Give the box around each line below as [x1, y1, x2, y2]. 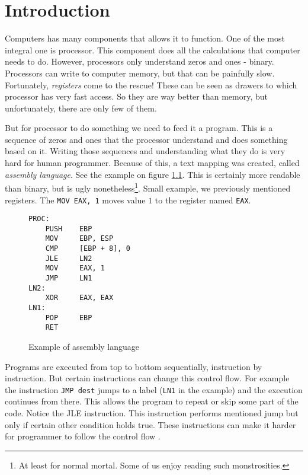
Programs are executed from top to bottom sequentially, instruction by [5, 360, 262, 372]
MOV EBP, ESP [45, 234, 114, 243]
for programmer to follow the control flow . [5, 430, 161, 442]
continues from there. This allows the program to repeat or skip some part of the [5, 395, 299, 407]
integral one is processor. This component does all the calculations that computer [5, 43, 300, 56]
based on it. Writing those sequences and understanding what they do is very [5, 145, 285, 157]
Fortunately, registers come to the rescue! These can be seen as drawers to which [5, 78, 297, 91]
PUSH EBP [45, 224, 92, 233]
